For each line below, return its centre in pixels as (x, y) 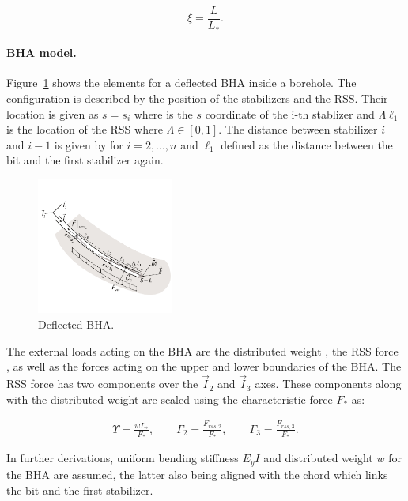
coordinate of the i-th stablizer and (290, 113)
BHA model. (42, 53)
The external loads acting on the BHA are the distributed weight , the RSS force (202, 350)
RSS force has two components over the (102, 384)
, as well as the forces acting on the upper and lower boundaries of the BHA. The (204, 366)
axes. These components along (328, 384)
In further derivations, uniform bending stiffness (123, 458)
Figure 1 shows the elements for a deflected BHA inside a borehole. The (181, 83)
